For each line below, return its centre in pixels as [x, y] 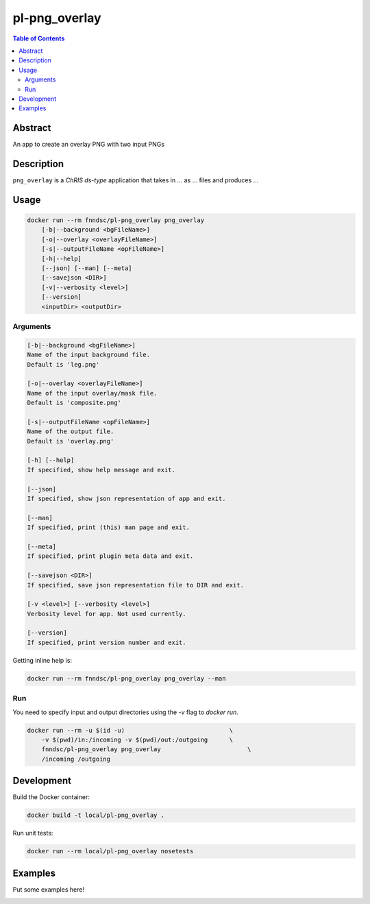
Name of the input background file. [89, 355]
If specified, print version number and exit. [107, 642]
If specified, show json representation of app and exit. [126, 499]
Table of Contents [39, 38]
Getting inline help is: [42, 660]
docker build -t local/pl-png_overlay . [96, 815]
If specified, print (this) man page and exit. [108, 527]
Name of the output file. [71, 431]
